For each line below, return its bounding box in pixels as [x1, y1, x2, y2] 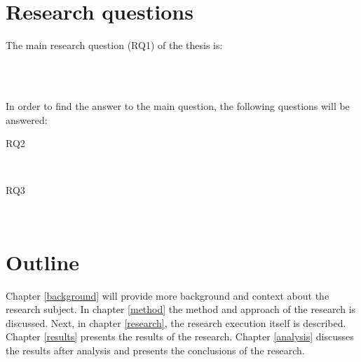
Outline [6, 247, 80, 276]
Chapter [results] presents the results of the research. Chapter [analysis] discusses [6, 329, 354, 344]
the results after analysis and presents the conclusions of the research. [6, 342, 305, 357]
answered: [6, 112, 48, 127]
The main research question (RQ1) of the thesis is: [6, 38, 223, 53]
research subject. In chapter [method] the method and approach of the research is [6, 302, 356, 316]
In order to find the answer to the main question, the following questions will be [6, 98, 350, 113]
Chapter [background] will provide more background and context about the [6, 288, 329, 302]
